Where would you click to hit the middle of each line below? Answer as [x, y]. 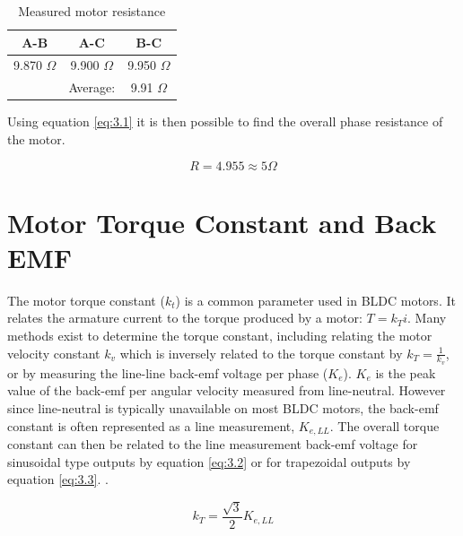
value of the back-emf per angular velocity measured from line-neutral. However [227, 390]
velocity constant [54, 353]
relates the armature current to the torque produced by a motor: [185, 318]
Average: [92, 87]
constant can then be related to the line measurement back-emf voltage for [213, 444]
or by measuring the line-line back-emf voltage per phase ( [168, 372]
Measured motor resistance [92, 11]
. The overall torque [384, 425]
